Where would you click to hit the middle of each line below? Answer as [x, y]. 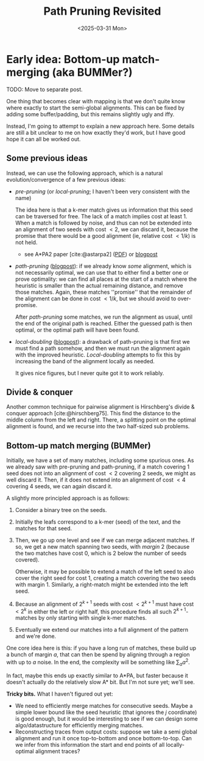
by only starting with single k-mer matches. [93, 618]
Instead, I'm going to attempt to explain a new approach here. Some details [100, 126]
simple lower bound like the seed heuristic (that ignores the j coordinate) [106, 712]
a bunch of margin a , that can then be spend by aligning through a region [98, 655]
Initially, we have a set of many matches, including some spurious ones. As [100, 461]
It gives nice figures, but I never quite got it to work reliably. [90, 373]
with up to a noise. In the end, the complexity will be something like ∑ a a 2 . [98, 663]
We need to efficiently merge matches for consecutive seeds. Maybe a [104, 705]
